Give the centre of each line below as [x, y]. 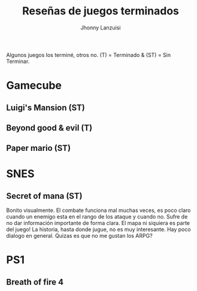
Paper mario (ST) [38, 148]
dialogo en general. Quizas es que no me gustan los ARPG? [79, 236]
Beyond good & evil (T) [49, 128]
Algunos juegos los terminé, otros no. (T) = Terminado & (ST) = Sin [89, 54]
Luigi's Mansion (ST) [46, 107]
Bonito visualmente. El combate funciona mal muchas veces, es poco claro [99, 210]
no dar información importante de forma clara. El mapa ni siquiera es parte [98, 223]
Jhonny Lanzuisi [101, 28]
